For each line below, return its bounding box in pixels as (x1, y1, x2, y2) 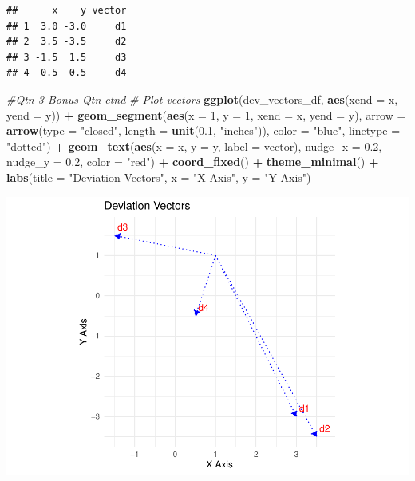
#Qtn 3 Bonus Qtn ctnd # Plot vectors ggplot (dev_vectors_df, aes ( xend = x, (6, 90, 398, 107)
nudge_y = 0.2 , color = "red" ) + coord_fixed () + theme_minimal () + (6, 153, 379, 170)
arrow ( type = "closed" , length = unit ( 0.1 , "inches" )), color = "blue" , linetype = (6, 122, 401, 139)
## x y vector (6, 5, 127, 16)
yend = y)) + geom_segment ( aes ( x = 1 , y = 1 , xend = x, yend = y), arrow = (6, 106, 406, 123)
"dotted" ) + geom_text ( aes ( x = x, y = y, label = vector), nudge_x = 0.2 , (6, 137, 382, 154)
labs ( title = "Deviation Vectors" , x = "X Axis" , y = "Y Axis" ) (6, 168, 311, 185)
